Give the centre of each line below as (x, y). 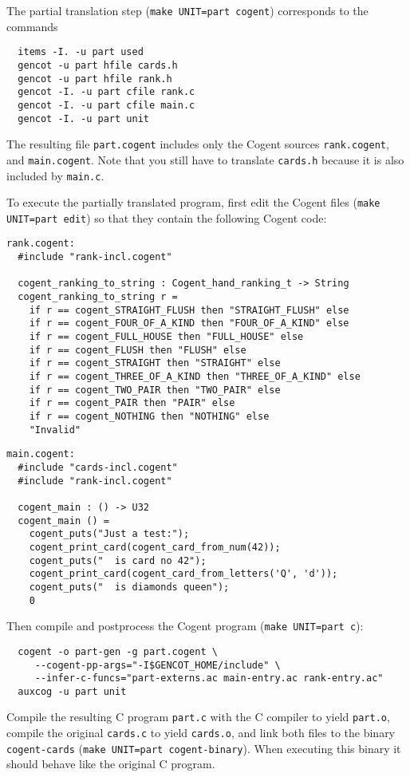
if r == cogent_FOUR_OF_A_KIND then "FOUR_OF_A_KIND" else (189, 323)
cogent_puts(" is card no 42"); (118, 560)
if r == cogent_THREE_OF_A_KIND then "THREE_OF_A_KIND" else (195, 377)
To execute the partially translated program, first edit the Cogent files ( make (193, 202)
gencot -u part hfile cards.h (98, 65)
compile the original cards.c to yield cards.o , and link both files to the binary (201, 733)
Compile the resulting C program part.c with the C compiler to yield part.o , (198, 717)
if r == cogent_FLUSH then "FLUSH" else (138, 350)
